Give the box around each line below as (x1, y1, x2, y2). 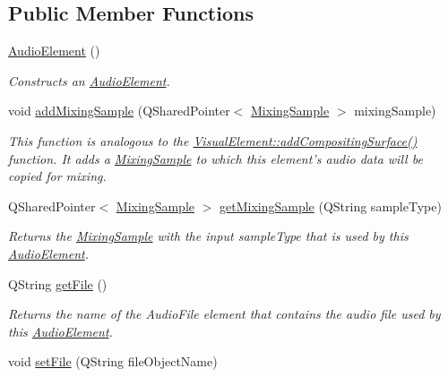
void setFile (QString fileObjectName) (8, 352, 218, 371)
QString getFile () (8, 274, 108, 293)
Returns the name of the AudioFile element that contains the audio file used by (8, 304, 441, 323)
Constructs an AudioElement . (8, 71, 170, 90)
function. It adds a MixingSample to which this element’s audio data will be (8, 149, 423, 167)
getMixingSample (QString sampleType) (220, 196, 442, 215)
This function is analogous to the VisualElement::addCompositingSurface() (8, 131, 418, 150)
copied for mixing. (8, 167, 107, 185)
